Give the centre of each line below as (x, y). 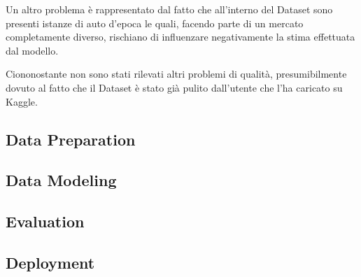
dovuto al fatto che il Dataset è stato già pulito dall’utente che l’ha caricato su (174, 87)
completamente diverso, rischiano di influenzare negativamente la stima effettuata (180, 37)
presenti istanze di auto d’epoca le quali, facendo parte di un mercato (155, 23)
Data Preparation (71, 139)
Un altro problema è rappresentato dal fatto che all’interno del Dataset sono (169, 9)
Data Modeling (61, 180)
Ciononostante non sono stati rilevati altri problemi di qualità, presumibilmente (176, 74)
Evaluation (45, 221)
